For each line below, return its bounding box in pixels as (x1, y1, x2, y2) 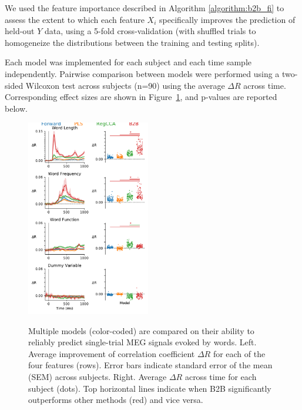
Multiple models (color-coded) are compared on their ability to (28, 324, 254, 336)
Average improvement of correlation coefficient (28, 347, 195, 359)
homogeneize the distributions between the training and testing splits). (5, 36, 260, 48)
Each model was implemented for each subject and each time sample (5, 56, 252, 68)
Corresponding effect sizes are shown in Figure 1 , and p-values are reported (5, 91, 277, 103)
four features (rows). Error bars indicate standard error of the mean (28, 359, 273, 371)
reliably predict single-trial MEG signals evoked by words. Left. (28, 336, 257, 348)
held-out (5, 25, 35, 37)
